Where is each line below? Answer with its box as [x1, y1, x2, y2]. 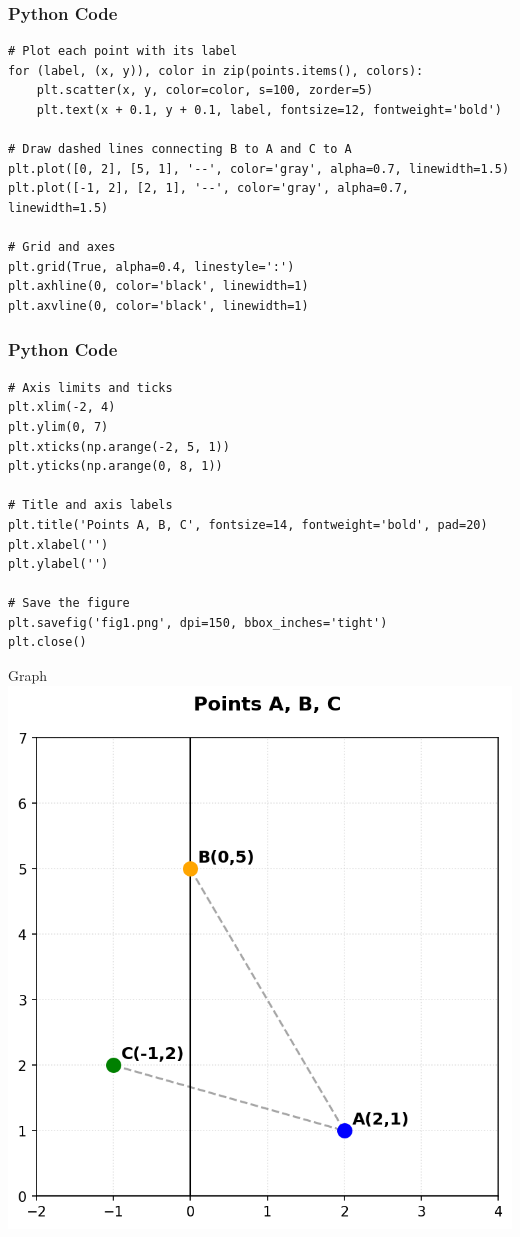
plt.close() [8, 635, 87, 650]
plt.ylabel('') [8, 557, 109, 572]
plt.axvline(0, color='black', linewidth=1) [8, 298, 309, 313]
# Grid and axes [8, 240, 116, 255]
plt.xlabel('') [8, 537, 109, 552]
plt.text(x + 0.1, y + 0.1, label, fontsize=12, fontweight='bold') [36, 103, 502, 117]
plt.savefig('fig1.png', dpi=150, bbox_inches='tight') [8, 615, 388, 630]
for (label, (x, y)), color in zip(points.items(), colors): [8, 63, 424, 78]
